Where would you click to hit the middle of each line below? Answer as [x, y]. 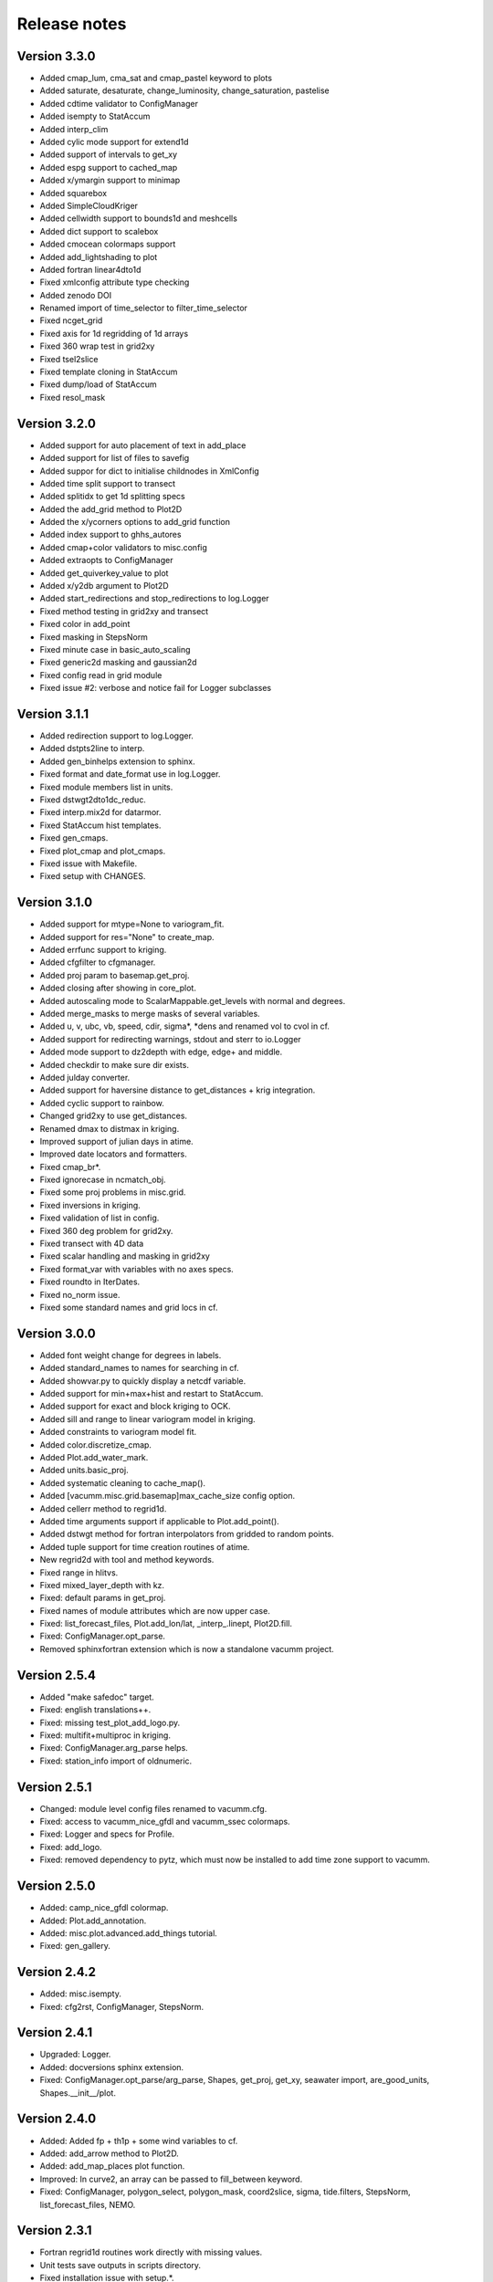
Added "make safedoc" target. [97, 1697]
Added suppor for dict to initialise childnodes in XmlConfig [149, 471]
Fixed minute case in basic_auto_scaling [115, 649]
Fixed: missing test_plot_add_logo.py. [110, 1722]
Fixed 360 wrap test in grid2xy [97, 346]
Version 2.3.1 [54, 2230]
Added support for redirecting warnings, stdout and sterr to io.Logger [170, 1039]
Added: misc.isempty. [81, 1994]
